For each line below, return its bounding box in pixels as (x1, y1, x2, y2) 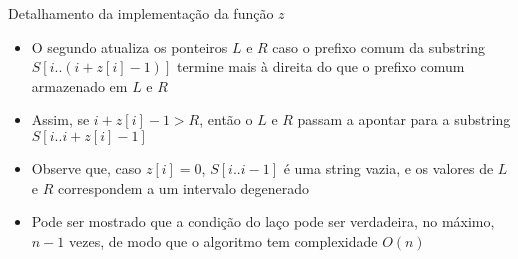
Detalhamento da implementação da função (8, 3, 274, 23)
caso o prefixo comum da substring (272, 36, 485, 57)
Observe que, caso (31, 157, 142, 178)
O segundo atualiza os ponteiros (31, 36, 228, 57)
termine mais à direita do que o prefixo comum (176, 56, 465, 77)
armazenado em (31, 75, 128, 96)
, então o (199, 109, 253, 130)
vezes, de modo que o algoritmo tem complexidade (68, 230, 378, 251)
